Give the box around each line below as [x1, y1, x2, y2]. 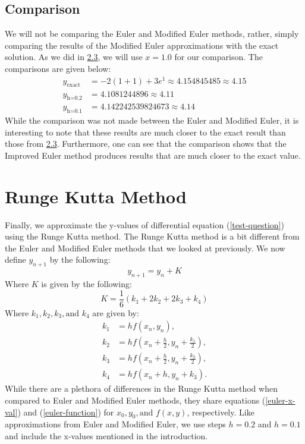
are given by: [92, 306, 139, 319]
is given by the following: [41, 278, 132, 290]
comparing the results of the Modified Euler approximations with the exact [5, 39, 279, 51]
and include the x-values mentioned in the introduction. [5, 429, 208, 442]
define [5, 253, 26, 266]
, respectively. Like [187, 405, 254, 418]
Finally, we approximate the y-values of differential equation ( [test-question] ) [5, 218, 284, 231]
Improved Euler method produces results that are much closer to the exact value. [5, 149, 301, 161]
